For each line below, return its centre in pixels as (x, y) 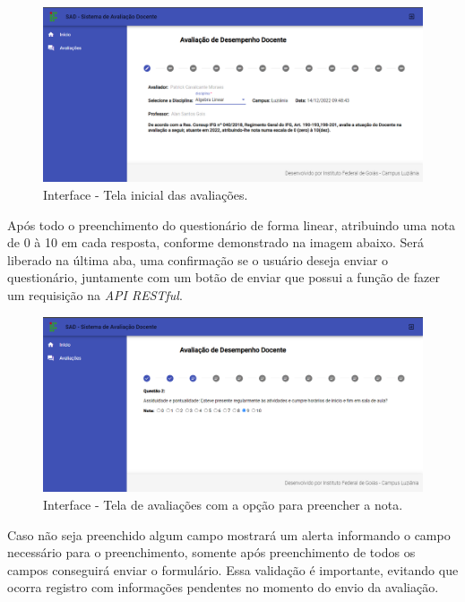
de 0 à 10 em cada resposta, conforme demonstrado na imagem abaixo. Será (216, 242)
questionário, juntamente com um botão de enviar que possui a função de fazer (224, 277)
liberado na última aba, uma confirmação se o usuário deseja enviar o (198, 259)
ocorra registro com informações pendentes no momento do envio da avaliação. (223, 587)
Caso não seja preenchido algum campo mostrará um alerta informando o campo (229, 534)
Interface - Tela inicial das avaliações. (146, 195)
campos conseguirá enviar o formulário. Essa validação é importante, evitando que (233, 569)
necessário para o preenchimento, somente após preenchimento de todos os (211, 552)
